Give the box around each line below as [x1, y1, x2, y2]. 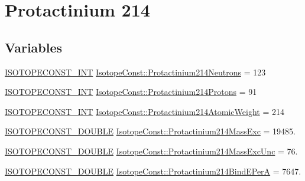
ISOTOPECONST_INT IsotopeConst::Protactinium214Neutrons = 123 [5, 65, 266, 78]
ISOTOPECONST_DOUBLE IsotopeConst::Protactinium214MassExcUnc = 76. [5, 144, 298, 157]
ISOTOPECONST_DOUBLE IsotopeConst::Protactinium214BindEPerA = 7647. [5, 164, 301, 177]
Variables [5, 38, 63, 56]
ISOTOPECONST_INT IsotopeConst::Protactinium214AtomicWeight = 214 [5, 105, 284, 117]
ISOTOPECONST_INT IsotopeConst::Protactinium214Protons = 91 [5, 85, 257, 98]
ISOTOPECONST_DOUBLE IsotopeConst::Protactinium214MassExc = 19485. [5, 125, 296, 137]
